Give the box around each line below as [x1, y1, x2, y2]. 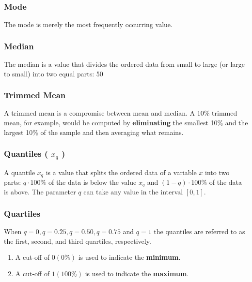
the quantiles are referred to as [154, 226, 245, 237]
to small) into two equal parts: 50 [4, 68, 103, 78]
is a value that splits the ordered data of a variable [46, 167, 197, 177]
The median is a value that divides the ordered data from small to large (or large [4, 59, 245, 69]
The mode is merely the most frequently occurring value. [4, 19, 173, 30]
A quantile [4, 167, 35, 177]
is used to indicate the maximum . [85, 268, 189, 279]
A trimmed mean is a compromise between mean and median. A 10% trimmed [4, 108, 237, 118]
